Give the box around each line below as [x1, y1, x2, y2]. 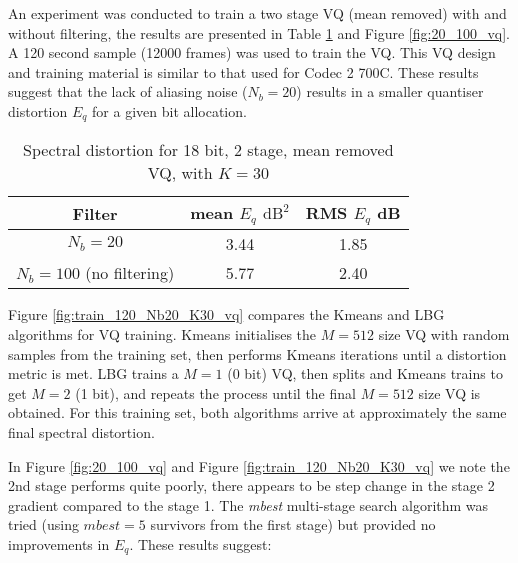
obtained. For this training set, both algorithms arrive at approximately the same [8, 402, 507, 423]
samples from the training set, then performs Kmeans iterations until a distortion [8, 343, 507, 364]
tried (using [8, 514, 79, 535]
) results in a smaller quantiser [296, 81, 484, 102]
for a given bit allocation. [92, 100, 247, 121]
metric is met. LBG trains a [8, 363, 179, 384]
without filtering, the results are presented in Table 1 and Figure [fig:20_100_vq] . [8, 22, 510, 43]
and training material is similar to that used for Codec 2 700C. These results [8, 61, 479, 82]
